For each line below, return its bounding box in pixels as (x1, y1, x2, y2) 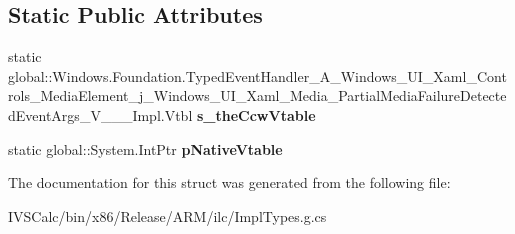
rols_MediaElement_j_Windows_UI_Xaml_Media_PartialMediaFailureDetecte (8, 85, 507, 106)
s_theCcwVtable (196, 104, 316, 125)
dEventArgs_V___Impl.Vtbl (8, 104, 193, 125)
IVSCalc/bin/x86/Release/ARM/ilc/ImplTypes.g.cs (8, 205, 327, 226)
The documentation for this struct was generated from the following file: (8, 172, 451, 193)
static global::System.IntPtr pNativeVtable (8, 138, 283, 159)
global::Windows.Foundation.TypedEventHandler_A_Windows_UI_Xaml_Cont (8, 65, 507, 86)
